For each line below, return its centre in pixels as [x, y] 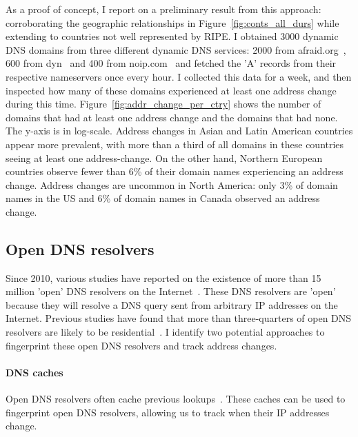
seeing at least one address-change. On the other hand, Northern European [164, 157]
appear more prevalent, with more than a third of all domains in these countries [175, 144]
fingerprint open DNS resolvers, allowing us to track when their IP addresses [168, 412]
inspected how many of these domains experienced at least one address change [171, 90]
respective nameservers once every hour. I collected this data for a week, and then [179, 76]
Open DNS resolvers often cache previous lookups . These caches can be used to [176, 399]
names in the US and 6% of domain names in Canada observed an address [163, 198]
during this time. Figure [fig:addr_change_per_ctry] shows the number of [163, 104]
